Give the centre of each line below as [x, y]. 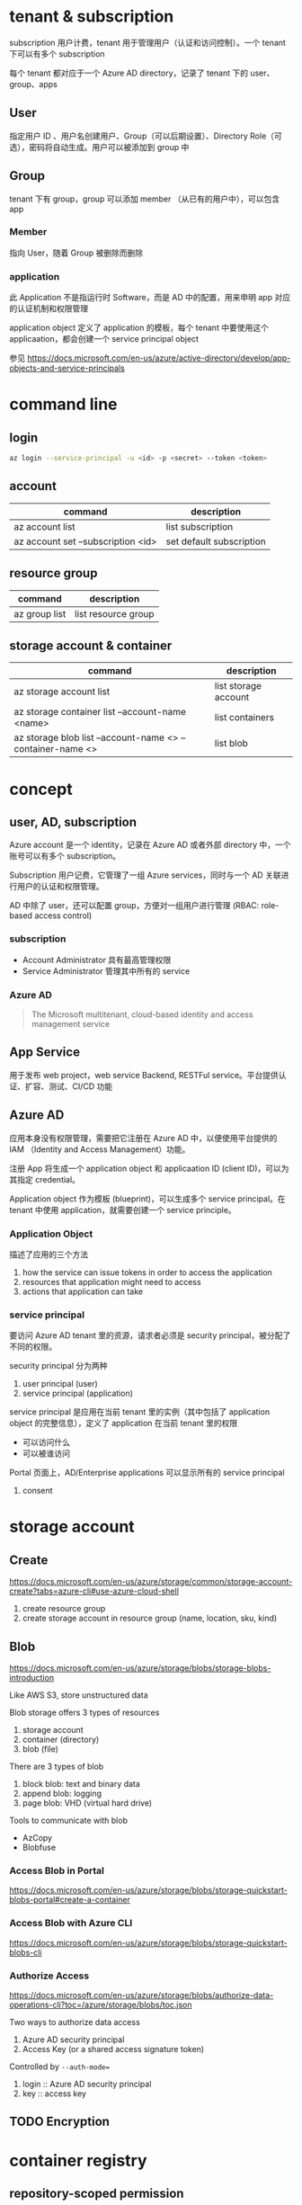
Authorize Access [49, 1976]
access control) [63, 915]
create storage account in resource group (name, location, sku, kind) [150, 1618]
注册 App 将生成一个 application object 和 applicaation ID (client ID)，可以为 [149, 1168]
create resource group [64, 1609]
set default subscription [216, 541]
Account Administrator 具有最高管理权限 [97, 960]
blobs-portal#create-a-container [70, 1900]
